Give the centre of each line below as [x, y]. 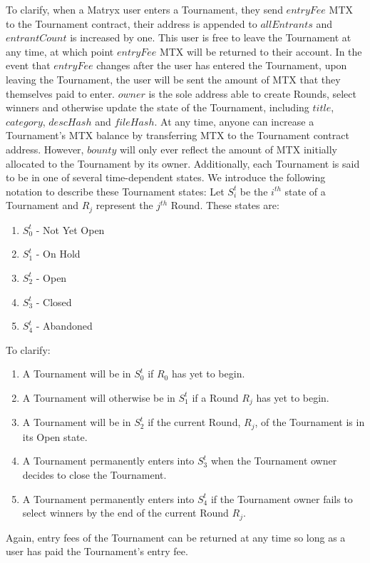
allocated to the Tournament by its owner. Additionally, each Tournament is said [183, 163]
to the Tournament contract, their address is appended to [132, 23]
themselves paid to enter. [61, 93]
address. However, [45, 149]
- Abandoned [64, 326]
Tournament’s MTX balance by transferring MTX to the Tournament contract [178, 135]
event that [28, 65]
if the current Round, [194, 422]
